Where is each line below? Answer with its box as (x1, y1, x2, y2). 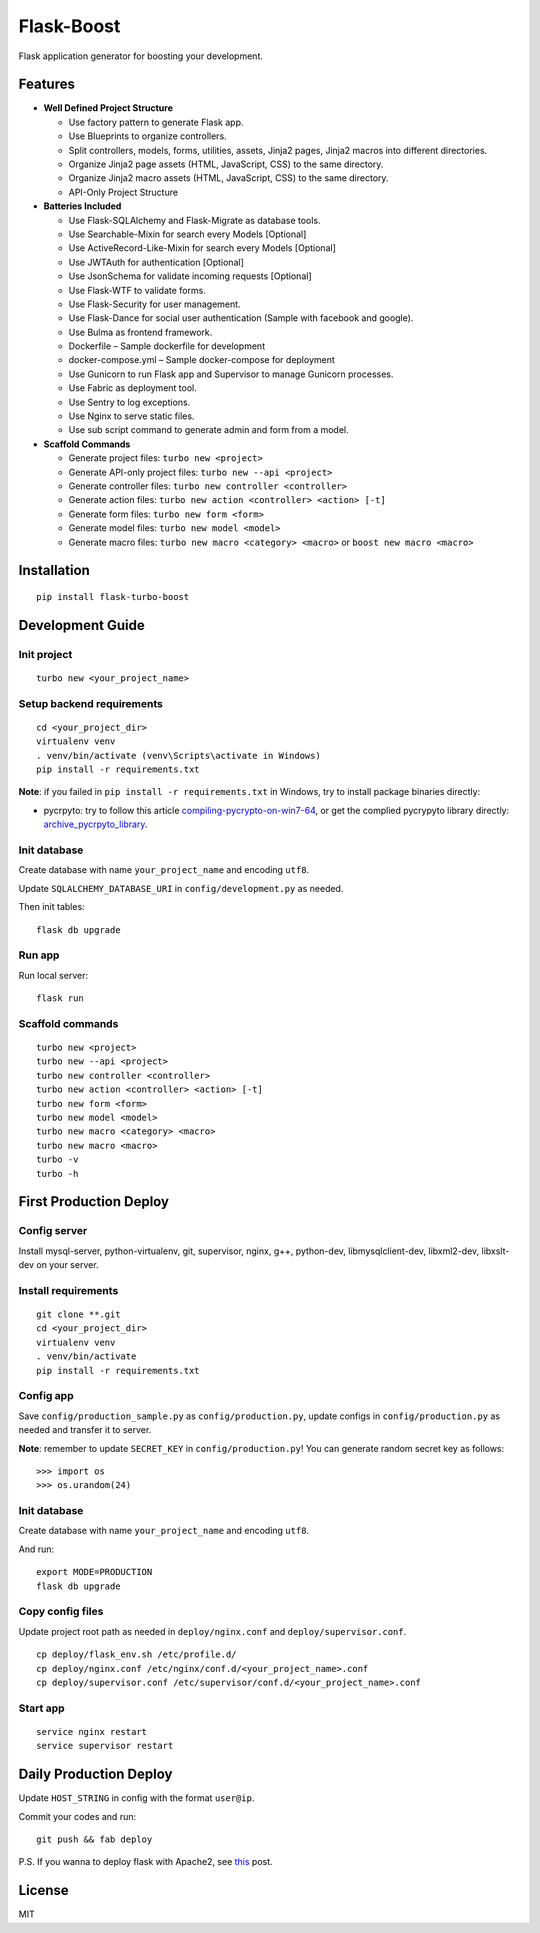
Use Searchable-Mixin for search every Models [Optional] (68, 228, 307, 240)
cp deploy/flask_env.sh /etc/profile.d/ (36, 1649, 237, 1660)
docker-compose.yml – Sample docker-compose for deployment (68, 354, 335, 366)
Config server (18, 1224, 88, 1238)
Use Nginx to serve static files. (68, 410, 195, 422)
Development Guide (18, 616, 145, 634)
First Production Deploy (18, 1193, 170, 1210)
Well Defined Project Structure (43, 102, 174, 114)
